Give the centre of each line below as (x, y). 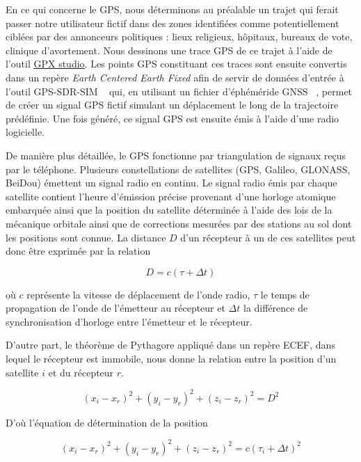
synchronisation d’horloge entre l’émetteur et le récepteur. (129, 321)
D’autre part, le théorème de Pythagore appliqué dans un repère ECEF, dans (170, 345)
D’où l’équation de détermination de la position (107, 422)
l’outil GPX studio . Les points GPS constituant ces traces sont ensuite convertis (176, 64)
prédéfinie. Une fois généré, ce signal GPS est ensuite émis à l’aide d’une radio (173, 118)
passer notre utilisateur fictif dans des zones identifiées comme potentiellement (173, 23)
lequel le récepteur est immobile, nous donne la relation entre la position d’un (171, 359)
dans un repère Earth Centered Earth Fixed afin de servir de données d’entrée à (175, 77)
